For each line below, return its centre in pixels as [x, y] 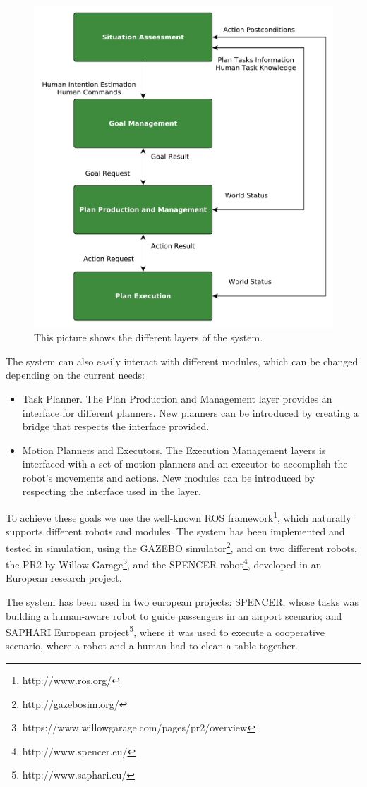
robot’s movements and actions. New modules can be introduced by [168, 477]
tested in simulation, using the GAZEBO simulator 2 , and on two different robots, [182, 547]
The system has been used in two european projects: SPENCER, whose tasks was [182, 602]
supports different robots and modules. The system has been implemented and [175, 531]
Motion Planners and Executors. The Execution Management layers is [174, 450]
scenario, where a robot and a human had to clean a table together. [152, 646]
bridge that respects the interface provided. [116, 426]
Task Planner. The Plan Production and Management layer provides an [177, 398]
